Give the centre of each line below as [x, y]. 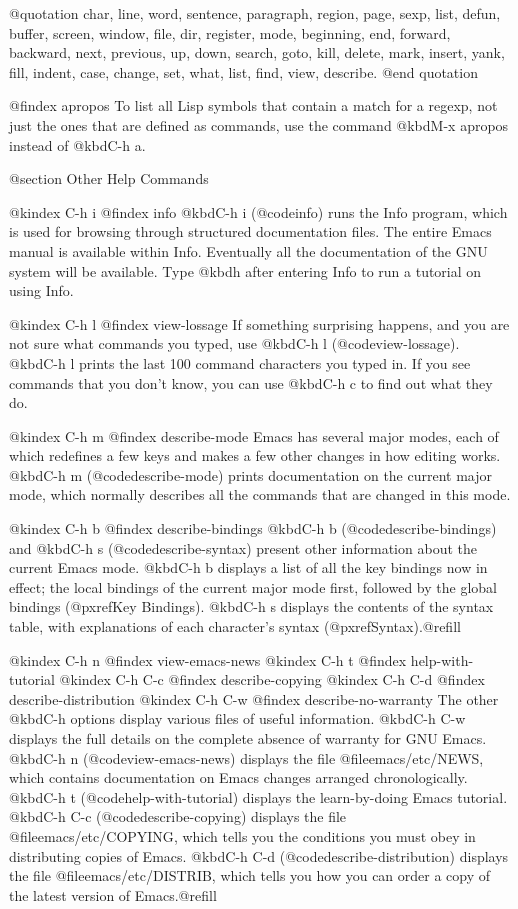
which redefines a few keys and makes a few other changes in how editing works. [255, 455]
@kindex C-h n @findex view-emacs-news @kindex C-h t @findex [208, 659]
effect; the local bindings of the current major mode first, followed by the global [253, 586]
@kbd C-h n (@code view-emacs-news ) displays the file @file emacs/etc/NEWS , [246, 757]
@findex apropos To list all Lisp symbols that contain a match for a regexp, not [253, 105]
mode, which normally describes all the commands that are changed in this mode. [260, 494]
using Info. [41, 290]
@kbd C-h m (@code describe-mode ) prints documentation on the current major [251, 474]
